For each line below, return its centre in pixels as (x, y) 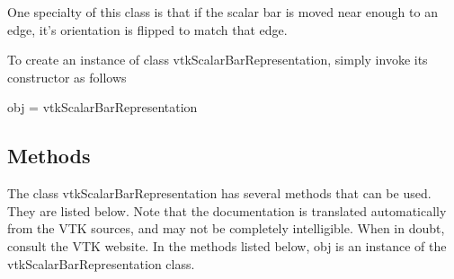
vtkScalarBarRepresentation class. (101, 263)
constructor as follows (67, 77)
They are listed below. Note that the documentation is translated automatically (227, 210)
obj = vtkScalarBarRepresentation (102, 107)
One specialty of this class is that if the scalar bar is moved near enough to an (223, 12)
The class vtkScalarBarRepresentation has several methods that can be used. (219, 193)
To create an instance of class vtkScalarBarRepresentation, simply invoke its (218, 60)
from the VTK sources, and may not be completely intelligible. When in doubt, (226, 228)
